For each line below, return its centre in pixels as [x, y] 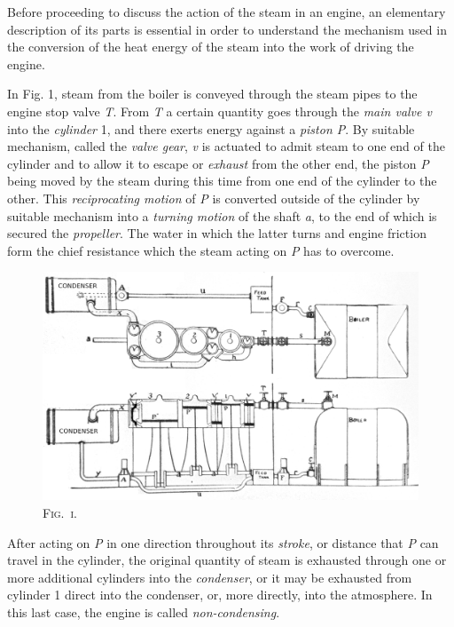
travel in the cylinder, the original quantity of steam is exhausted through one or [227, 560]
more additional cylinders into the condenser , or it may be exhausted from [210, 577]
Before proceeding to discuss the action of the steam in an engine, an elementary [227, 12]
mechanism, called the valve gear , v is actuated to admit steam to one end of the [226, 146]
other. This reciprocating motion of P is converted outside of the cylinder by [214, 198]
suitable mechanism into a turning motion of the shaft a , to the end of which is [222, 215]
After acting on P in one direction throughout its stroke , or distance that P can [223, 542]
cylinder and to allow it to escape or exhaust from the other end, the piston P [218, 163]
